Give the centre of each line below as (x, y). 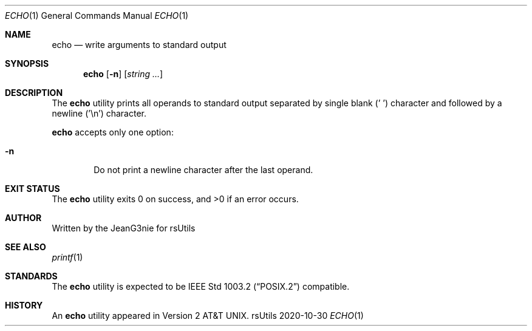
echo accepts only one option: (113, 132)
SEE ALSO (26, 247)
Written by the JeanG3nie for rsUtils (124, 228)
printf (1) (67, 257)
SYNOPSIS (27, 63)
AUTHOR (23, 218)
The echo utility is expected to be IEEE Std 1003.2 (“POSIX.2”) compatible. (201, 286)
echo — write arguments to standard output (139, 45)
